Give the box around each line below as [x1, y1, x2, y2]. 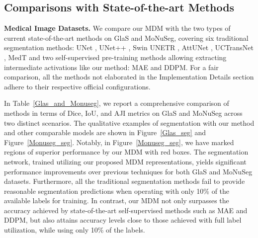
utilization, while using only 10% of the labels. [4, 225, 145, 235]
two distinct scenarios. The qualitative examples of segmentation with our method [4, 117, 255, 128]
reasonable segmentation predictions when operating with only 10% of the [4, 185, 230, 196]
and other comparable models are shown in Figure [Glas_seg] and [4, 127, 206, 138]
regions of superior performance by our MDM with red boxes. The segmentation [4, 147, 249, 157]
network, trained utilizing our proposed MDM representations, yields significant [4, 156, 247, 166]
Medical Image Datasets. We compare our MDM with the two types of [4, 23, 231, 33]
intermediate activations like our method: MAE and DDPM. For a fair [4, 62, 219, 72]
